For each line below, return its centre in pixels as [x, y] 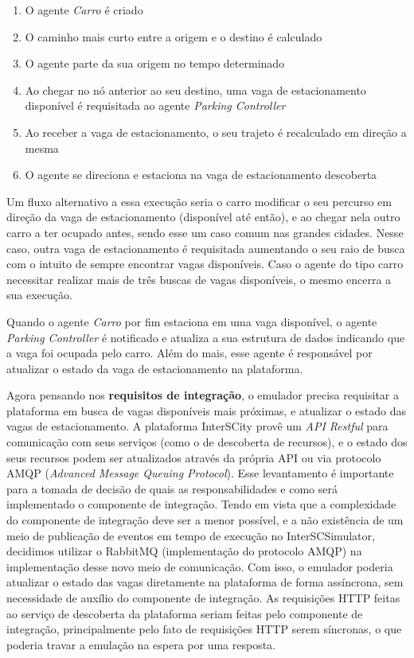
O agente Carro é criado [84, 10]
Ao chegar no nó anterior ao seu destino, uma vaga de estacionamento [195, 90]
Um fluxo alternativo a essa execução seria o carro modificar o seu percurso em [199, 201]
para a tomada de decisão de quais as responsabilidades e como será [172, 488]
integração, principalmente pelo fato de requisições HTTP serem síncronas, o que [204, 629]
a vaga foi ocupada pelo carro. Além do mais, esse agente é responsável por [189, 353]
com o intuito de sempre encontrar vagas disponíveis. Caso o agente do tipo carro [205, 264]
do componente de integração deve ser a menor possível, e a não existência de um [205, 520]
